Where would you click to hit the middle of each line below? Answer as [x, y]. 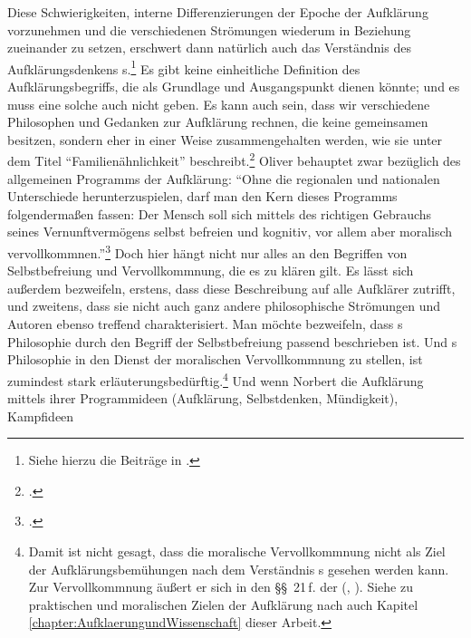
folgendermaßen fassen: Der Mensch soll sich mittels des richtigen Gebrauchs [220, 213]
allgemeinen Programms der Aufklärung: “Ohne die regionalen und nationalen [224, 178]
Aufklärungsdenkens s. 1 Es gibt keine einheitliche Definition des [184, 67]
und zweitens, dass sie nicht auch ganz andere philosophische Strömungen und [224, 306]
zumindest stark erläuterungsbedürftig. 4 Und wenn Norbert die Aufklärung [216, 379]
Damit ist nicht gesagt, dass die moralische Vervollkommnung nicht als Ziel [237, 551]
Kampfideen [41, 416]
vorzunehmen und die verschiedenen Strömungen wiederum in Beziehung [209, 29]
